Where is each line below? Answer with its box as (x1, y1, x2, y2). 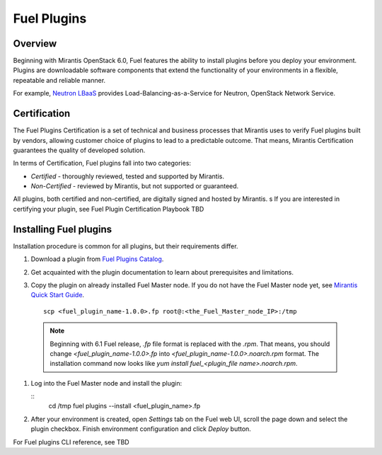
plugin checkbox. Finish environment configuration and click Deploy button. (30, 425, 251, 433)
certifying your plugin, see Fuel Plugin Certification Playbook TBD (13, 205, 204, 213)
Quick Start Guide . (30, 291, 85, 299)
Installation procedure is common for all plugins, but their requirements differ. (13, 241, 238, 250)
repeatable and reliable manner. (13, 76, 106, 84)
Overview (13, 38, 57, 50)
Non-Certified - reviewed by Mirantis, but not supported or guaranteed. (30, 182, 239, 190)
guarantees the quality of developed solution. (13, 146, 146, 154)
